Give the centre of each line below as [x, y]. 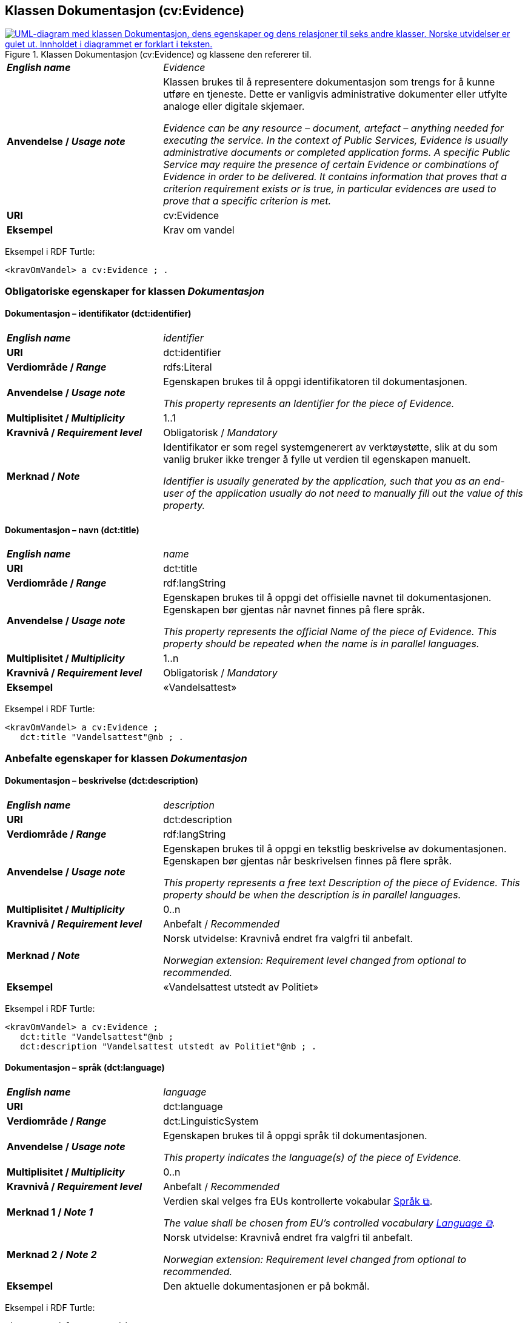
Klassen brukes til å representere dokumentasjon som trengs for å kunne [329, 82]
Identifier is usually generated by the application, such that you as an [322, 481]
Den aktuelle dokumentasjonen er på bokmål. [266, 1286]
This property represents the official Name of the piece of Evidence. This [330, 632]
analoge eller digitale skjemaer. [234, 106]
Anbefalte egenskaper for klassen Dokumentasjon [126, 758]
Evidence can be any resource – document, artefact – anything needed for [333, 128]
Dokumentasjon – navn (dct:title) [72, 530]
